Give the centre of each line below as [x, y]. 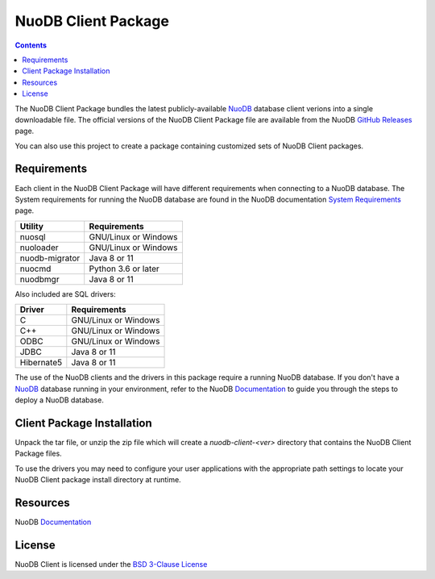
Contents [31, 45]
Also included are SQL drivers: [65, 294]
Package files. [38, 454]
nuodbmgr [39, 279]
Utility [32, 226]
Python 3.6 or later [124, 269]
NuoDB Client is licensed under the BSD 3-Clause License [111, 564]
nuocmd [35, 269]
